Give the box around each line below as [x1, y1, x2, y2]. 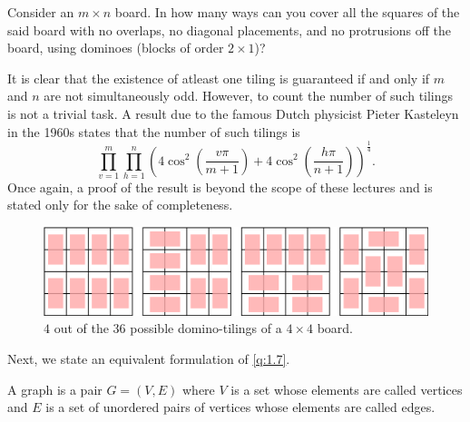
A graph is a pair [7, 379, 103, 398]
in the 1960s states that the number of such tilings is [7, 122, 300, 141]
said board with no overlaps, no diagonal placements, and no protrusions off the [7, 20, 452, 39]
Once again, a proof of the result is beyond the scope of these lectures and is [7, 177, 433, 196]
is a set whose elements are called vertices [230, 379, 463, 398]
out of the [54, 319, 109, 338]
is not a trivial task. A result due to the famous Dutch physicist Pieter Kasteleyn [7, 103, 459, 123]
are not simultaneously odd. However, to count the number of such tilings [44, 86, 454, 105]
